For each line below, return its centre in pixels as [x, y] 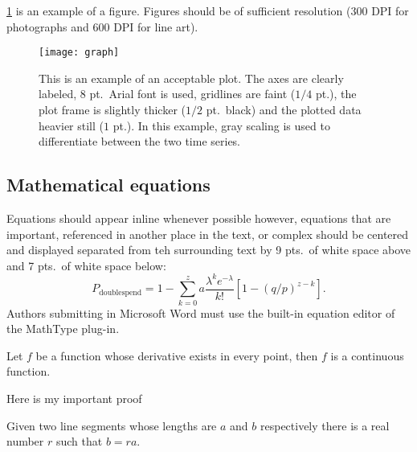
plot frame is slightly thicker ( [112, 110]
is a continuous [367, 355]
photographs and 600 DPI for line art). [102, 26]
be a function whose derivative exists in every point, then [177, 355]
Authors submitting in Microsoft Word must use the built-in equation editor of [201, 312]
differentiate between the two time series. [140, 141]
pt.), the [336, 94]
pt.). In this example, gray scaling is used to [221, 125]
